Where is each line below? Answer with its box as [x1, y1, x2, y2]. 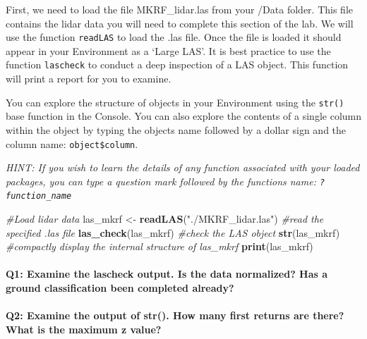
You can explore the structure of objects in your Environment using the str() [6, 94, 344, 109]
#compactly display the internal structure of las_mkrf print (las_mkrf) [6, 239, 313, 254]
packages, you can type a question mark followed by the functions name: [6, 173, 316, 188]
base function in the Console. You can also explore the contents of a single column [6, 109, 362, 123]
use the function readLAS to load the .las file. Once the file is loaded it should [6, 30, 342, 44]
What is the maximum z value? [6, 321, 162, 336]
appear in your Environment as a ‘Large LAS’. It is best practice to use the [6, 43, 331, 58]
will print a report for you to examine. [6, 71, 172, 86]
